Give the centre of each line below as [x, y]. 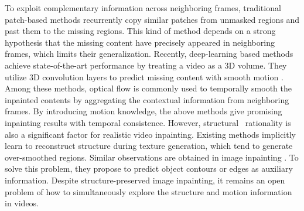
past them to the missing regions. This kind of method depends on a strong [140, 31]
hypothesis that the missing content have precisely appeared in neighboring [140, 42]
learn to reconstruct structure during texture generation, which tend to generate [149, 146]
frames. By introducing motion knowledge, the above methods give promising [144, 111]
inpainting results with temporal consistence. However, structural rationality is [148, 122]
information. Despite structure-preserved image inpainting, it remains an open [145, 180]
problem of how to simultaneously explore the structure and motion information [148, 191]
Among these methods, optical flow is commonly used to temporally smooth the [148, 88]
